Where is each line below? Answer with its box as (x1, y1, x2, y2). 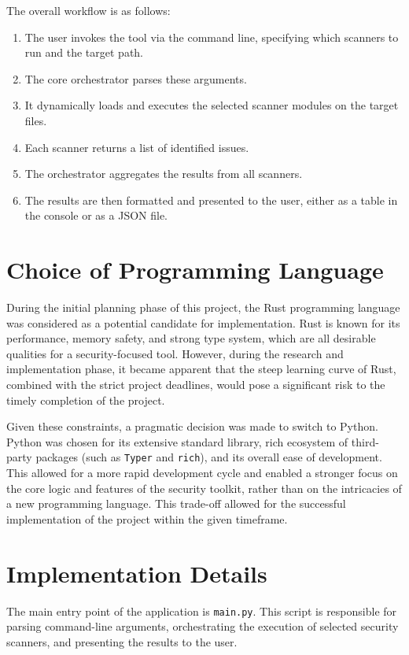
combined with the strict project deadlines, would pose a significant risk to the (6, 376, 385, 393)
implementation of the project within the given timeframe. (6, 510, 288, 527)
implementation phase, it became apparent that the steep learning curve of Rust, (6, 361, 396, 377)
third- (351, 433, 379, 450)
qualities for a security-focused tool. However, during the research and (6, 345, 344, 361)
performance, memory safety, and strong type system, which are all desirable (6, 330, 376, 346)
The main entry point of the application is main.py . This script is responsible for (6, 602, 397, 619)
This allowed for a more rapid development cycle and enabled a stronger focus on (6, 464, 398, 481)
